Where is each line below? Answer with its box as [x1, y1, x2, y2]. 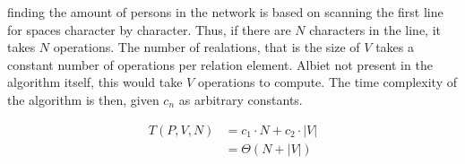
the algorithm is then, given [7, 90, 159, 108]
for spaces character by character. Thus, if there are [7, 20, 291, 39]
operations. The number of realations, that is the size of [53, 38, 360, 56]
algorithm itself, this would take [7, 73, 183, 91]
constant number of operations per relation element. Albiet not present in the [7, 55, 433, 73]
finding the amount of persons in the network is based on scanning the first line [7, 3, 443, 21]
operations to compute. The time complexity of [197, 73, 457, 91]
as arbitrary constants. [178, 90, 303, 108]
